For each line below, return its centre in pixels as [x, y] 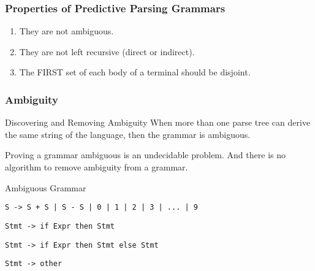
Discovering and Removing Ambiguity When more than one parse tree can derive [158, 122]
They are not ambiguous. [66, 31]
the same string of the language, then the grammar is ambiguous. [128, 134]
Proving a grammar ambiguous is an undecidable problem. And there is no [145, 155]
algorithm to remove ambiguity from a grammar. [97, 167]
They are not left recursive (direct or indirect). [107, 51]
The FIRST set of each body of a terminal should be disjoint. [135, 72]
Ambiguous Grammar [46, 187]
